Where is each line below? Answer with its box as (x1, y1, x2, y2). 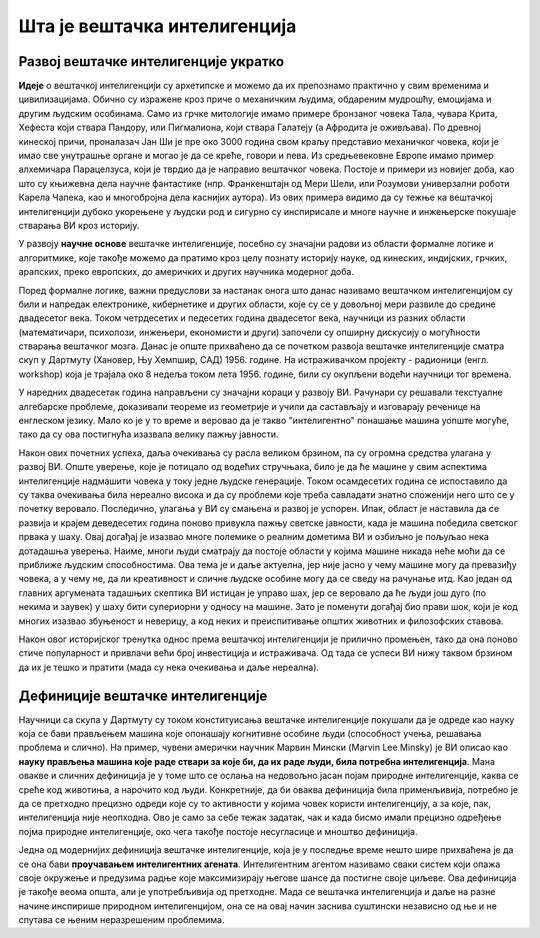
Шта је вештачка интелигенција (18, 15, 297, 37)
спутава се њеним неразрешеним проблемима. (18, 914, 225, 926)
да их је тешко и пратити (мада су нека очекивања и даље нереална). (18, 661, 320, 673)
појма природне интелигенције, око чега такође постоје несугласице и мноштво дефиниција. (18, 825, 419, 837)
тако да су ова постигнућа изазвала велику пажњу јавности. (18, 428, 279, 440)
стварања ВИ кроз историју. (18, 219, 140, 231)
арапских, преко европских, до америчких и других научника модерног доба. (18, 266, 355, 278)
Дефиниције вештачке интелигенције (18, 687, 268, 704)
